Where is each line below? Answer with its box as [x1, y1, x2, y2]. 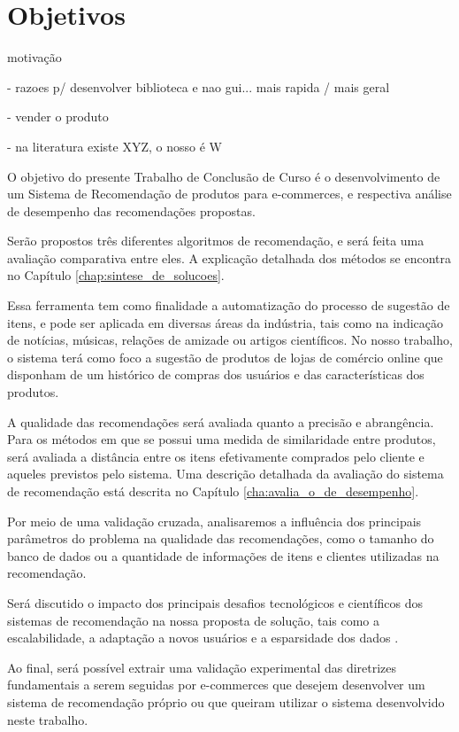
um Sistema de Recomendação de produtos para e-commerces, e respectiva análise [7, 184, 452, 203]
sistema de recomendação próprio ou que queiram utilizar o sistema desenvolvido [7, 692, 445, 711]
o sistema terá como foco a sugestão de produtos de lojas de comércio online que [7, 347, 443, 366]
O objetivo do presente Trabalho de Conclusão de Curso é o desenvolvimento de [7, 167, 440, 185]
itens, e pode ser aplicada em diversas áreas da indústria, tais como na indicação [7, 313, 443, 331]
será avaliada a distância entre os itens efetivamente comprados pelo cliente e [7, 447, 425, 465]
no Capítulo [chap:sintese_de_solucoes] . [7, 266, 225, 284]
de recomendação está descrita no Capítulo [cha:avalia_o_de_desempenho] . [7, 482, 419, 500]
